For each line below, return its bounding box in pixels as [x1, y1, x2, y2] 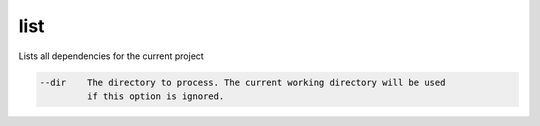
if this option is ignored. [86, 90, 225, 102]
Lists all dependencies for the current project [18, 50, 204, 62]
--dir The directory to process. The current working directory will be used [39, 76, 446, 88]
